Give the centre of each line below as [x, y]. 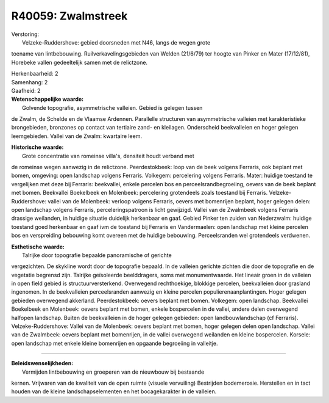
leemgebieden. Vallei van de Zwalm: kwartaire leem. [77, 136]
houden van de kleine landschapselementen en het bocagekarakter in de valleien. [114, 391]
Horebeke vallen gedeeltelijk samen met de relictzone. [80, 62]
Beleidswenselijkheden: [42, 363]
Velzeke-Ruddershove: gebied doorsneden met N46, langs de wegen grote [116, 42]
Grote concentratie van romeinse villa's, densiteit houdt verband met [108, 156]
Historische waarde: [37, 147]
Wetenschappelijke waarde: [48, 99]
